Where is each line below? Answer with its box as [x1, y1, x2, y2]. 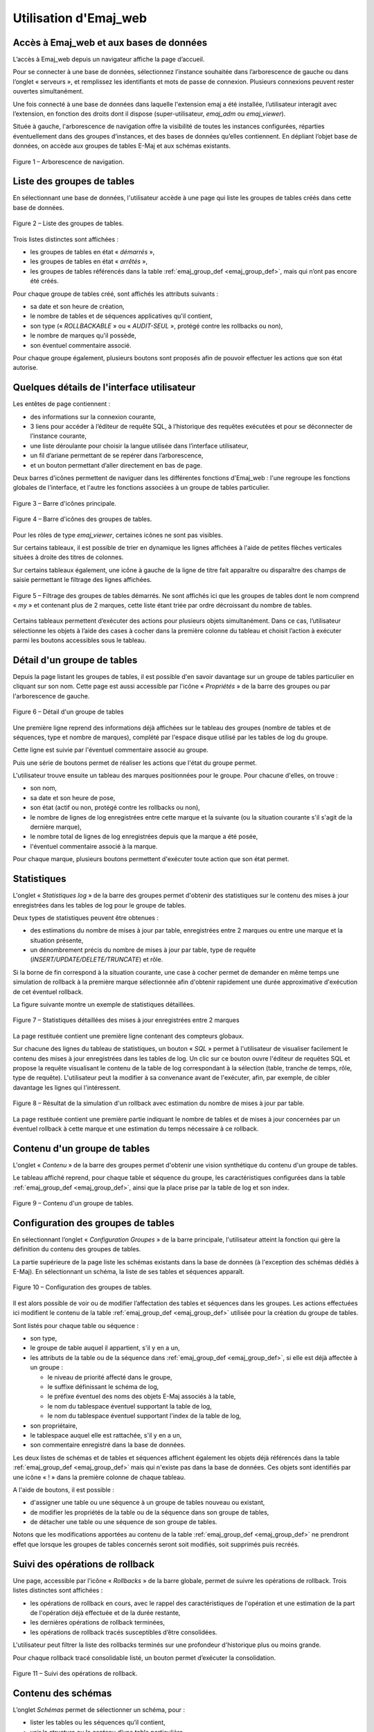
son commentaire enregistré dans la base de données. [30, 1441, 186, 1449]
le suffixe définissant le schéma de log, [47, 1383, 159, 1390]
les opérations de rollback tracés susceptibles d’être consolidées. [30, 1628, 217, 1636]
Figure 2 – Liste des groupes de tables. [12, 219, 124, 228]
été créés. [30, 277, 59, 285]
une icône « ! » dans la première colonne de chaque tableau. [12, 1473, 186, 1481]
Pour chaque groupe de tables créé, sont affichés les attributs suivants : [12, 290, 219, 298]
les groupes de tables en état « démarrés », [30, 248, 155, 256]
